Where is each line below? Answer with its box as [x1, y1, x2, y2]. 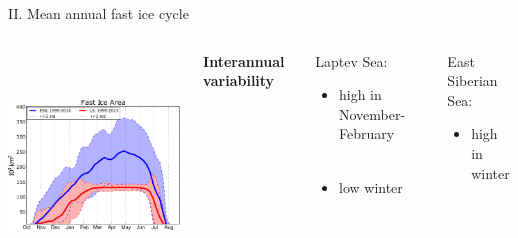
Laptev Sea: [315, 50, 388, 71]
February [339, 123, 395, 144]
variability [203, 70, 275, 91]
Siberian [447, 70, 498, 91]
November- [339, 103, 406, 124]
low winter [339, 176, 403, 197]
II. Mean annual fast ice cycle [8, 3, 189, 23]
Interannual [203, 50, 285, 71]
